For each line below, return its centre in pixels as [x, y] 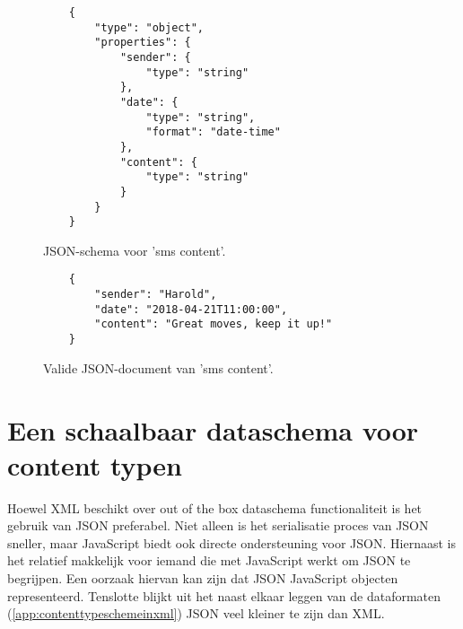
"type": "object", [149, 27]
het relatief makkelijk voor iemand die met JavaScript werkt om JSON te [209, 560]
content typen [95, 464]
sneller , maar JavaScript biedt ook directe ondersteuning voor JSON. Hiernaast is [231, 542]
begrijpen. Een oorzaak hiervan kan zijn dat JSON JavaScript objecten [203, 578]
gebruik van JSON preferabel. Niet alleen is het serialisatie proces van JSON [218, 525]
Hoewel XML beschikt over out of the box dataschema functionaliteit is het [215, 507]
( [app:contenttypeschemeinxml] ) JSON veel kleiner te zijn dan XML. [196, 613]
